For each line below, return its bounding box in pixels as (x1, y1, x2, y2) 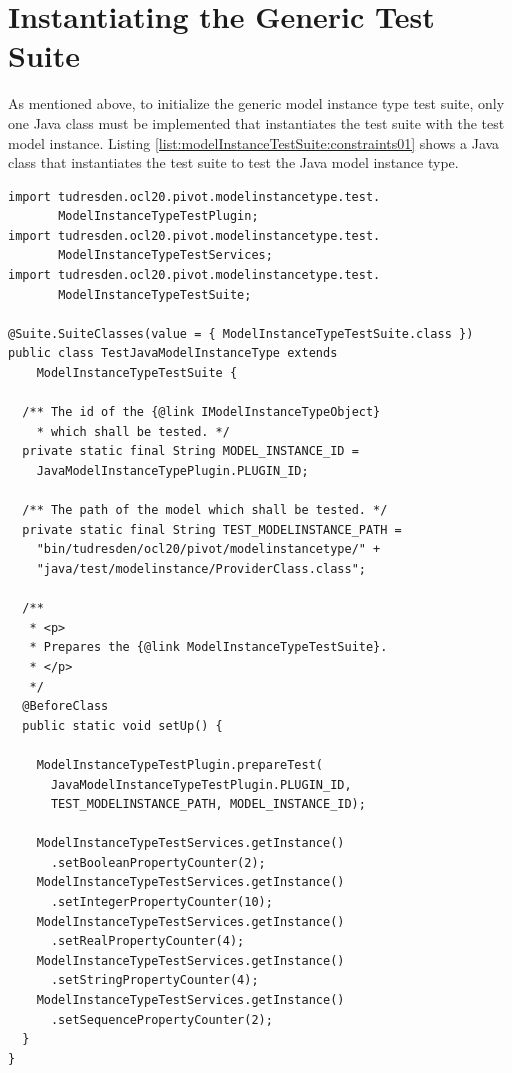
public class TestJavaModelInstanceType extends (8, 346, 338, 361)
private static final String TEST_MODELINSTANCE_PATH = (22, 522, 402, 537)
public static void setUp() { (22, 718, 223, 733)
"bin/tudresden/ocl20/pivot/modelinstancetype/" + (36, 542, 381, 557)
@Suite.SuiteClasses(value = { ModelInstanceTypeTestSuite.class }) (8, 326, 474, 341)
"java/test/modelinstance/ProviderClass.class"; (36, 561, 366, 576)
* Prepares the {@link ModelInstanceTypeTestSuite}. (29, 640, 388, 655)
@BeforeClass (22, 699, 109, 714)
